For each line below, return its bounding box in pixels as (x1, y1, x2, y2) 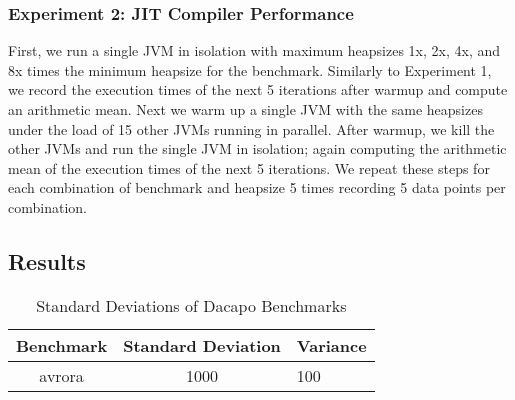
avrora (39, 363, 84, 387)
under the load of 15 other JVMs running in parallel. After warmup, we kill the (8, 118, 495, 139)
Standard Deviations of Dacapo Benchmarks (36, 293, 347, 317)
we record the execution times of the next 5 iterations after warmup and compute (8, 79, 508, 100)
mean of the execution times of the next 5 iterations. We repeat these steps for (8, 157, 490, 178)
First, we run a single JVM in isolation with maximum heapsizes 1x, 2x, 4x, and (8, 40, 501, 61)
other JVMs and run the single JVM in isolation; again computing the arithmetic (8, 138, 507, 159)
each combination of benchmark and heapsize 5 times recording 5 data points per (8, 177, 506, 198)
